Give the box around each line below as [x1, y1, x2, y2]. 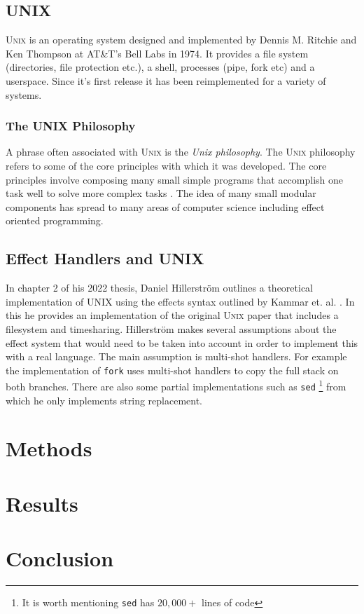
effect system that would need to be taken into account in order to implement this [6, 335, 358, 350]
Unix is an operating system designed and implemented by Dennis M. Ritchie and [6, 32, 357, 47]
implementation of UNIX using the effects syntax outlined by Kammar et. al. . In [6, 294, 355, 308]
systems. [6, 87, 42, 102]
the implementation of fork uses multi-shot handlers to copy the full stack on [6, 362, 339, 377]
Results [6, 489, 78, 517]
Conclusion [6, 544, 114, 573]
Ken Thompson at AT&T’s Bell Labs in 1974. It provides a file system [6, 46, 309, 60]
